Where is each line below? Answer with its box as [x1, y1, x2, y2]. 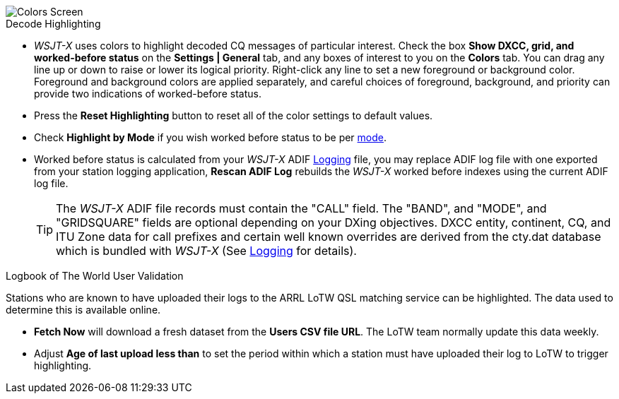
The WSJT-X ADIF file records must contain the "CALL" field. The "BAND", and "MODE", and [56, 201, 547, 215]
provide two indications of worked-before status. [34, 88, 261, 100]
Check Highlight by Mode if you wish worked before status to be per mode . [34, 131, 387, 143]
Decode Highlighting [6, 18, 101, 30]
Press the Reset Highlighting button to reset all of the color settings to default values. [34, 109, 433, 121]
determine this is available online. [6, 304, 161, 316]
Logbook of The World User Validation [6, 270, 184, 282]
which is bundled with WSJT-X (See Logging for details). [56, 244, 357, 258]
